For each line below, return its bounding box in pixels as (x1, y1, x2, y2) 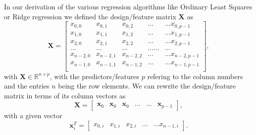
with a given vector (4, 110, 62, 121)
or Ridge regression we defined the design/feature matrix (4, 11, 176, 21)
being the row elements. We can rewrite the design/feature (58, 81, 236, 91)
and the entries (4, 81, 50, 91)
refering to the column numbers (147, 71, 243, 81)
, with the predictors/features (50, 71, 140, 81)
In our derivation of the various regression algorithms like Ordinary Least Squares (4, 1, 253, 11)
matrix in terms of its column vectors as (4, 90, 126, 100)
